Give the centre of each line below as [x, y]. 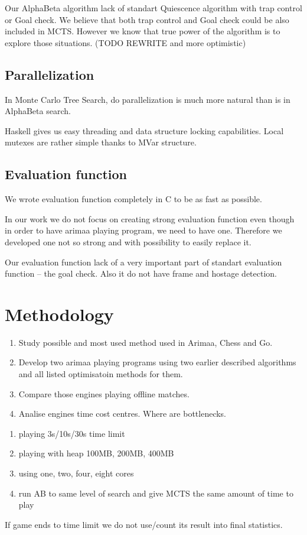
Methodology [59, 314]
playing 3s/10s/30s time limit [72, 433]
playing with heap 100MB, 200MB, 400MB [96, 453]
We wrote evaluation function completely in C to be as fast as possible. [133, 199]
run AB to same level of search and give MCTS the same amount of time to [156, 493]
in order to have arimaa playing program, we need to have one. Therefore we [143, 230]
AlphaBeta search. [38, 111]
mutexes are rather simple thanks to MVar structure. [101, 142]
